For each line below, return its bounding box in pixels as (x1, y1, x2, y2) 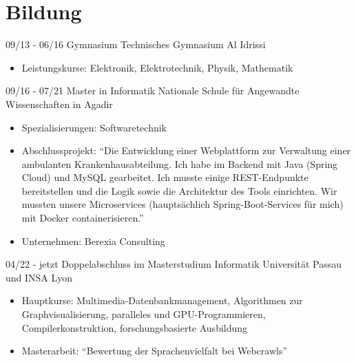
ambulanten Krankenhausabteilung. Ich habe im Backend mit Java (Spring (21, 156, 338, 171)
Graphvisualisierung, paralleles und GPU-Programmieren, (21, 307, 266, 321)
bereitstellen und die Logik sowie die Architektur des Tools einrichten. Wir (21, 183, 337, 198)
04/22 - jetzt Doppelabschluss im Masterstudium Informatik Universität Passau (6, 257, 342, 271)
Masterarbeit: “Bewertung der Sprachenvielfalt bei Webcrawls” (21, 343, 288, 358)
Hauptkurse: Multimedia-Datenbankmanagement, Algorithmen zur (21, 293, 303, 308)
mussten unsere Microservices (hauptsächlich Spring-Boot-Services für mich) (21, 197, 344, 211)
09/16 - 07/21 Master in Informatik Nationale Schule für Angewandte (6, 83, 300, 98)
